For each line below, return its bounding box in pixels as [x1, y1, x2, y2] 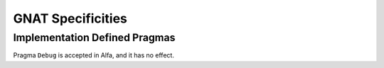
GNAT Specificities [13, 11, 128, 26]
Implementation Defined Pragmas [13, 31, 176, 44]
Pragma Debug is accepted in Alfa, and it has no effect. [13, 51, 174, 59]
